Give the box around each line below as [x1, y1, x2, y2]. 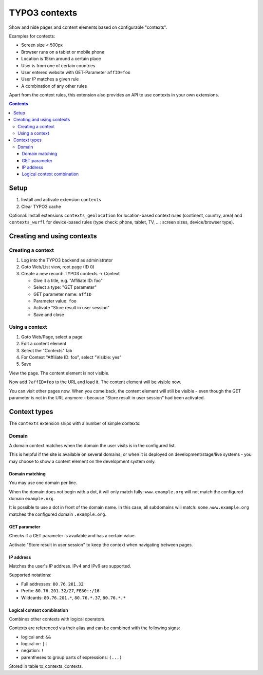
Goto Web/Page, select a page [21, 334, 83, 339]
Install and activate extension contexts [21, 197, 102, 203]
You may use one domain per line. [9, 480, 77, 486]
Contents [9, 101, 29, 107]
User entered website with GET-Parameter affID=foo [21, 69, 131, 75]
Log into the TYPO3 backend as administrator [21, 257, 113, 263]
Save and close [33, 312, 64, 318]
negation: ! [21, 648, 44, 654]
